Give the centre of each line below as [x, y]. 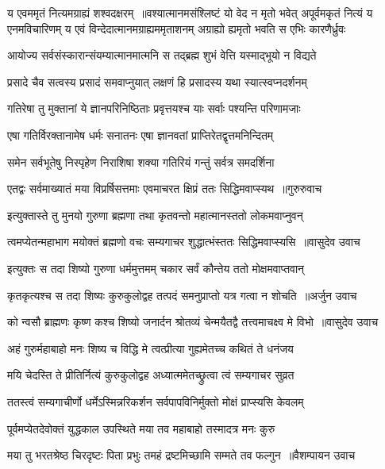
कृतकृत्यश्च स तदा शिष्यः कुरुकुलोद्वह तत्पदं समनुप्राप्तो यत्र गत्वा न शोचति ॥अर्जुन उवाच [182, 295]
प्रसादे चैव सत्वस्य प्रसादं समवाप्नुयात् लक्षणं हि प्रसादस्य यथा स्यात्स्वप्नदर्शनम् [157, 81]
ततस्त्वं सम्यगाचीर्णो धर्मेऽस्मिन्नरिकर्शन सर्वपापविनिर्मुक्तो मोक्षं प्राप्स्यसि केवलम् [156, 401]
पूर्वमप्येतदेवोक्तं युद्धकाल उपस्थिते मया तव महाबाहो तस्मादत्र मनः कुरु [141, 428]
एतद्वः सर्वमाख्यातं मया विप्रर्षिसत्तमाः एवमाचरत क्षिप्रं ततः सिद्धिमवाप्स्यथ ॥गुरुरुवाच [165, 188]
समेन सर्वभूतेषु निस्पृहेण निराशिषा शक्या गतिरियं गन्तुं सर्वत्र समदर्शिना [141, 161]
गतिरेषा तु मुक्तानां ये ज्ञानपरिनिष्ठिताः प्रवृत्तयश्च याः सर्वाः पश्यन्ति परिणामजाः [154, 108]
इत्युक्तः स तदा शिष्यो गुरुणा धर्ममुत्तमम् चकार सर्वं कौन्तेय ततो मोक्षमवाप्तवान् [156, 268]
